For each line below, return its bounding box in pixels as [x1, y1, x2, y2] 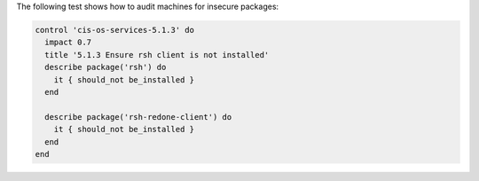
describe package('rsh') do [44, 62, 167, 73]
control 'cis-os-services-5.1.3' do [35, 25, 195, 35]
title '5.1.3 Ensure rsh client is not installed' [44, 50, 270, 59]
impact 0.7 [44, 37, 92, 48]
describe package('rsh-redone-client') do [44, 112, 232, 122]
